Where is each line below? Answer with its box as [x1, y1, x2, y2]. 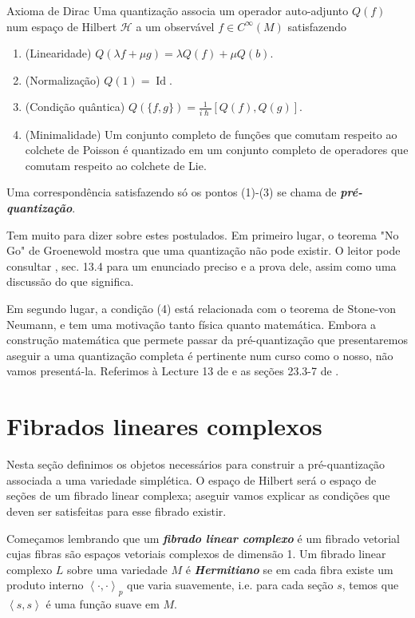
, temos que [342, 576, 399, 593]
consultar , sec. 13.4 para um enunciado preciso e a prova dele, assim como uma [6, 257, 397, 274]
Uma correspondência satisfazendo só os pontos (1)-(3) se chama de [6, 184, 337, 200]
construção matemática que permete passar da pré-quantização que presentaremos [6, 331, 409, 348]
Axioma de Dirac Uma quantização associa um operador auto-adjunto [6, 2, 349, 18]
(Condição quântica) [25, 98, 125, 115]
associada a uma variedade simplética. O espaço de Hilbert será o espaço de [6, 471, 377, 488]
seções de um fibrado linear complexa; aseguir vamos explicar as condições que [6, 487, 390, 504]
